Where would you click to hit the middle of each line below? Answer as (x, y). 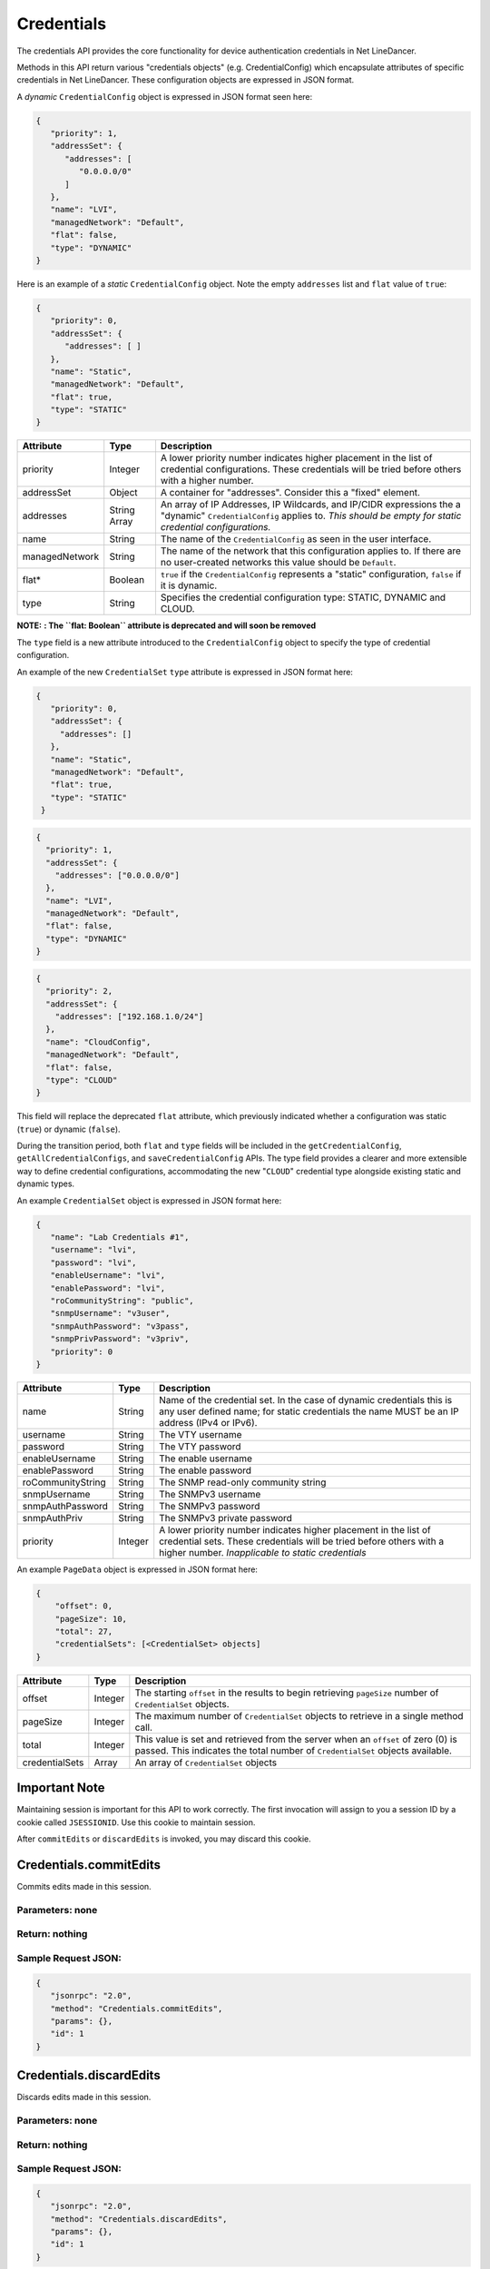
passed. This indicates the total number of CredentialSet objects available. (294, 1750)
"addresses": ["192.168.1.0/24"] (129, 1016)
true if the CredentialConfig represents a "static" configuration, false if (311, 575)
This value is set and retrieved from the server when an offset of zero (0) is (296, 1739)
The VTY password (200, 1446)
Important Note (61, 1788)
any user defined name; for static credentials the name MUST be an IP (309, 1411)
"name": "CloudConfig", (98, 1042)
